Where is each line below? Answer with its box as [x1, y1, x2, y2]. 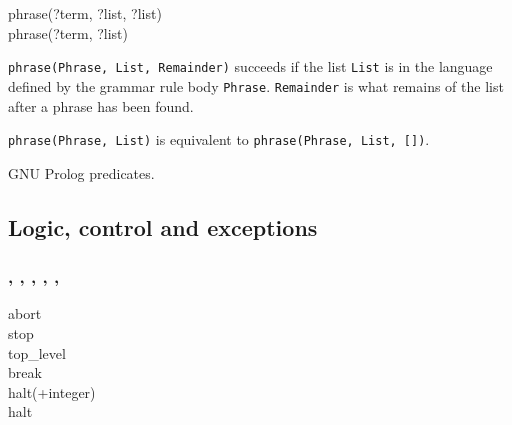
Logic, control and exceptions [8, 211, 318, 242]
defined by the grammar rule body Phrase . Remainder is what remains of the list [8, 75, 504, 96]
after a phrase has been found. [8, 95, 194, 116]
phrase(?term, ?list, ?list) [8, 3, 162, 23]
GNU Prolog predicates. [8, 162, 155, 183]
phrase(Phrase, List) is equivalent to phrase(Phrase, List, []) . [8, 129, 430, 150]
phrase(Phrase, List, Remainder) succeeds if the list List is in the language [8, 56, 493, 77]
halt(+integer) [8, 381, 96, 402]
